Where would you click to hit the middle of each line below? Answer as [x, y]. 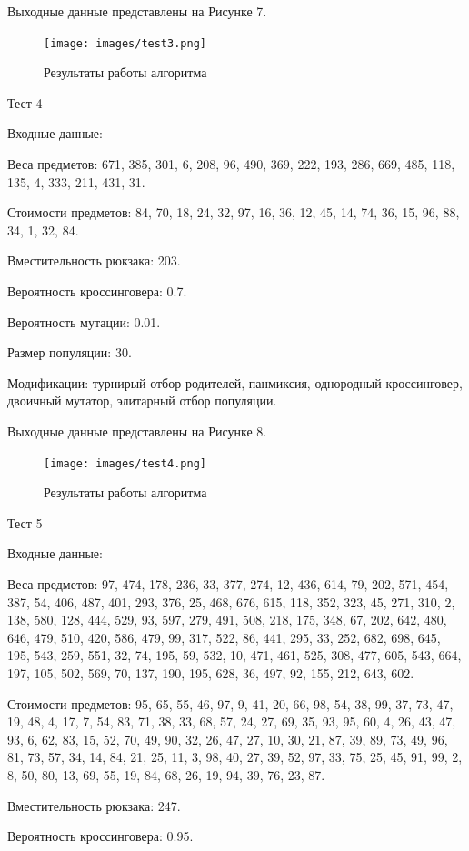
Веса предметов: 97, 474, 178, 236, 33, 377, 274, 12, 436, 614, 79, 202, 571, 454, [228, 584]
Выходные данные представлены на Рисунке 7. [137, 11]
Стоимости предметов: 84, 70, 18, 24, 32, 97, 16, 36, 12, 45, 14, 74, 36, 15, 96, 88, [234, 212]
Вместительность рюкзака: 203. [94, 260]
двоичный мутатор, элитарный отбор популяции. [142, 400]
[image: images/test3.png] [125, 43]
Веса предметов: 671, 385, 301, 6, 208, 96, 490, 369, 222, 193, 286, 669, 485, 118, [231, 164]
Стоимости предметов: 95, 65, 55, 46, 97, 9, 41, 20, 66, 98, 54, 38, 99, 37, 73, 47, [230, 703]
